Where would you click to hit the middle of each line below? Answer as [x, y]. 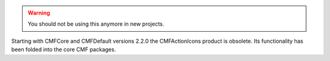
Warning [39, 13]
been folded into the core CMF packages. [64, 49]
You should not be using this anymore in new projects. [96, 24]
